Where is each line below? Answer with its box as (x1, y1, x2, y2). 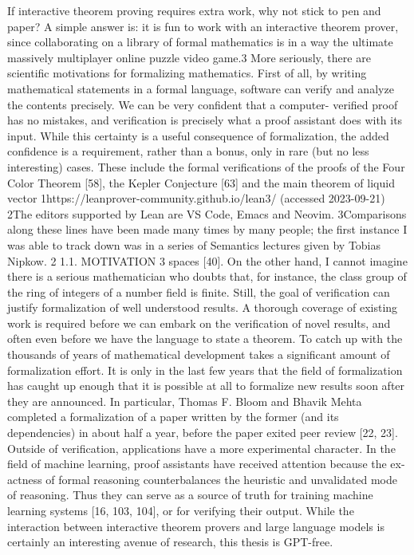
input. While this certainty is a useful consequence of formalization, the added (7, 127, 389, 144)
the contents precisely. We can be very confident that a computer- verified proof (7, 96, 398, 112)
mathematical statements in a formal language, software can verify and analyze (7, 80, 394, 96)
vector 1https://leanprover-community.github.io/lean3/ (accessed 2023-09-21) (7, 190, 385, 207)
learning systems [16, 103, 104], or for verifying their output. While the (7, 502, 354, 518)
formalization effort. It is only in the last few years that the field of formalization (7, 361, 403, 378)
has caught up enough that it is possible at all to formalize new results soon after (7, 377, 405, 394)
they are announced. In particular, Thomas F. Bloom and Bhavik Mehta (7, 392, 362, 409)
